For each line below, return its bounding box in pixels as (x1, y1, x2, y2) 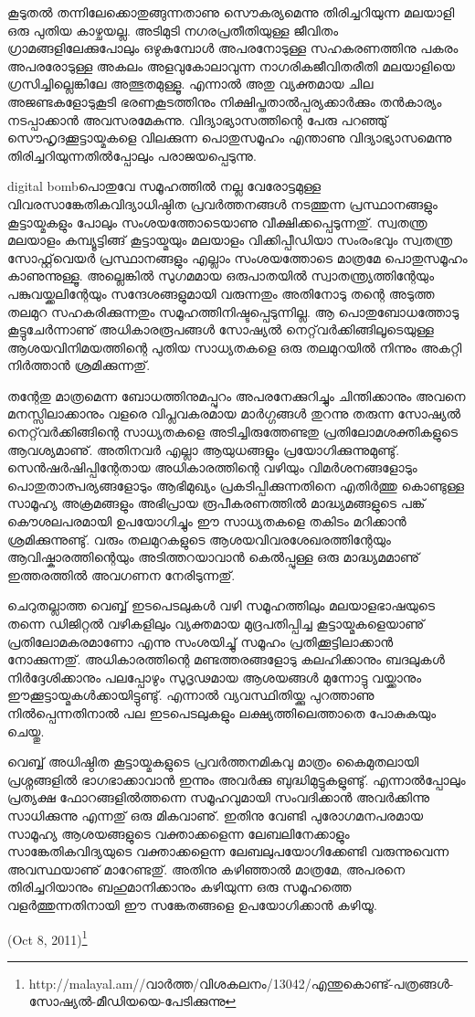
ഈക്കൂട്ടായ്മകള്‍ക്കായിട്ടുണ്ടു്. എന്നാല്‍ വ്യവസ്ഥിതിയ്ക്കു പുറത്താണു (7, 685, 375, 704)
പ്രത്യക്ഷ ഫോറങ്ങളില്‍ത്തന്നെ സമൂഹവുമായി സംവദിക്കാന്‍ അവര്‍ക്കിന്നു (7, 788, 430, 807)
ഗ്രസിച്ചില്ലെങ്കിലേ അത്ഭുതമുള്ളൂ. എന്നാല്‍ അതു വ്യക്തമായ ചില (7, 74, 374, 93)
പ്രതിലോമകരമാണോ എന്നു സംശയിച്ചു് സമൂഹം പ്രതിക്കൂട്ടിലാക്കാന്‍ (7, 631, 394, 651)
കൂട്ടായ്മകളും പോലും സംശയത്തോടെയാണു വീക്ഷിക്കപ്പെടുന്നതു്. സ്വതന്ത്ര (7, 212, 427, 231)
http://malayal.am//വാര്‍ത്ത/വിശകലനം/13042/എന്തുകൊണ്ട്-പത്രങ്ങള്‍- (28, 973, 454, 992)
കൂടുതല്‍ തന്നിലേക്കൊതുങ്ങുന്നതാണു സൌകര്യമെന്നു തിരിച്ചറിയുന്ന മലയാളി (7, 3, 455, 21)
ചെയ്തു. (7, 721, 45, 740)
